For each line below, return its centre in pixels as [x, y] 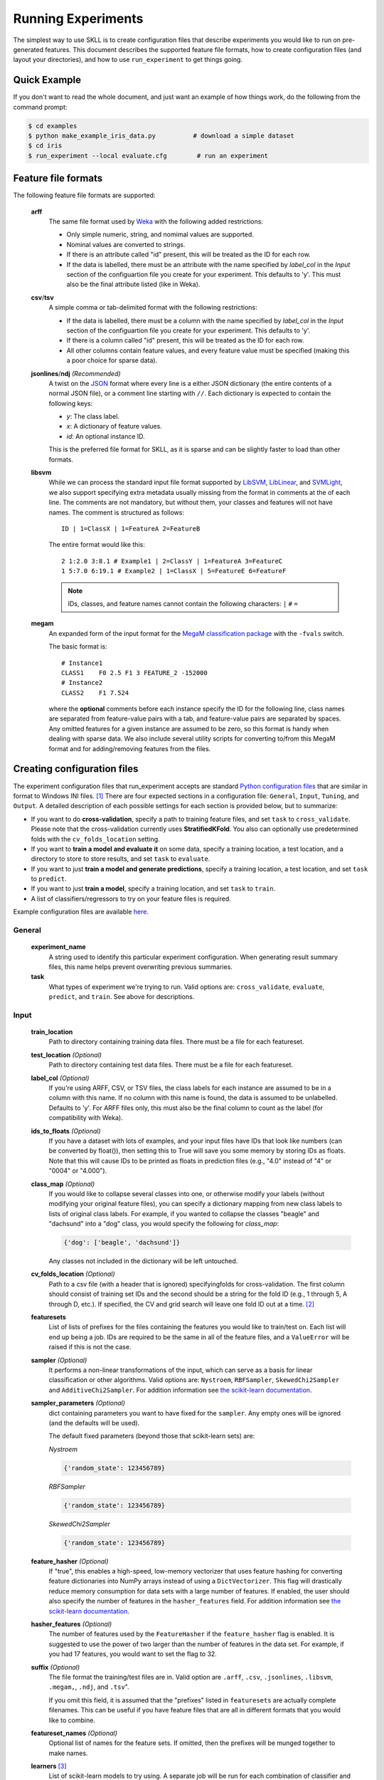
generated [28, 49]
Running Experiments [78, 19]
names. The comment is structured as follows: [117, 512]
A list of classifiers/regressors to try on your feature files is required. [131, 899]
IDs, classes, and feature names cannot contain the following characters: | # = [183, 603]
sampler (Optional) [59, 1360]
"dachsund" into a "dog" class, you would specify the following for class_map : [164, 1224]
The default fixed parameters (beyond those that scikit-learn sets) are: [152, 1436]
